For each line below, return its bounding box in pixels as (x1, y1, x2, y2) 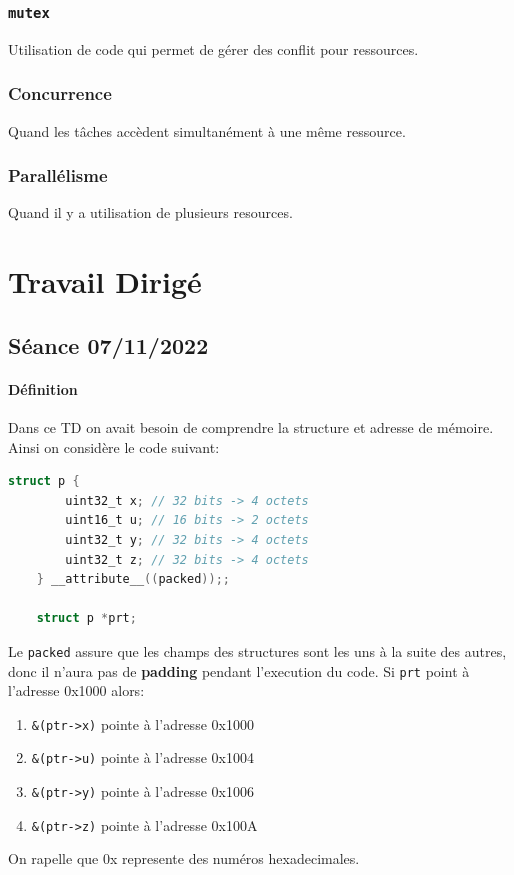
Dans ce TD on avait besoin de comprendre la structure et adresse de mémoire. (8, 416, 494, 437)
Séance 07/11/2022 (8, 329, 209, 360)
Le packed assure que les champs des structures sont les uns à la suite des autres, (8, 640, 507, 661)
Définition (8, 378, 78, 399)
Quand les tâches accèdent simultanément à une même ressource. (8, 120, 406, 141)
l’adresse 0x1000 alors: (8, 680, 145, 701)
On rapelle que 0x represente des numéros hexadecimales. (8, 848, 360, 869)
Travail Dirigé (8, 261, 202, 302)
